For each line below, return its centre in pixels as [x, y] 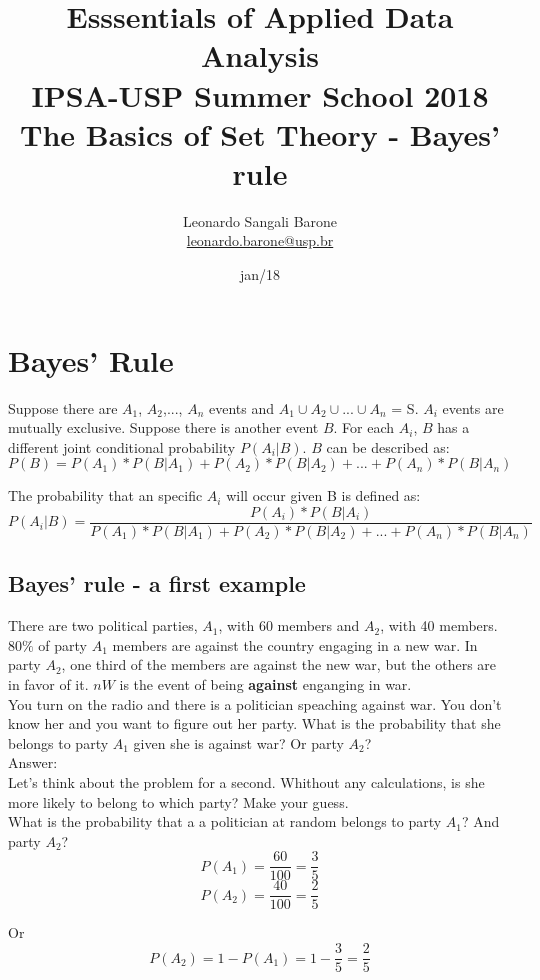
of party [62, 644]
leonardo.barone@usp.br [260, 240]
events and [242, 407]
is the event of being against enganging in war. [265, 684]
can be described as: [388, 446]
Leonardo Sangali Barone [260, 220]
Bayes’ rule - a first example [157, 583]
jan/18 [260, 274]
